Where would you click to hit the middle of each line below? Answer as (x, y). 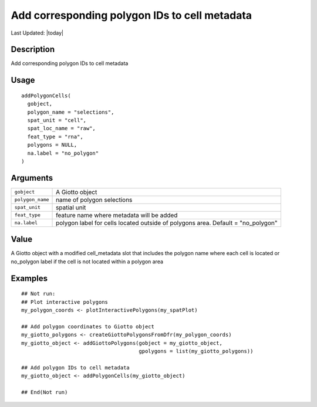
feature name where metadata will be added (117, 215)
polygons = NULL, (52, 145)
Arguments (32, 178)
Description (33, 50)
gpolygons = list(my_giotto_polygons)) (196, 351)
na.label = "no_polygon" (63, 153)
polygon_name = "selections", (71, 112)
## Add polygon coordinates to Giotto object (88, 326)
